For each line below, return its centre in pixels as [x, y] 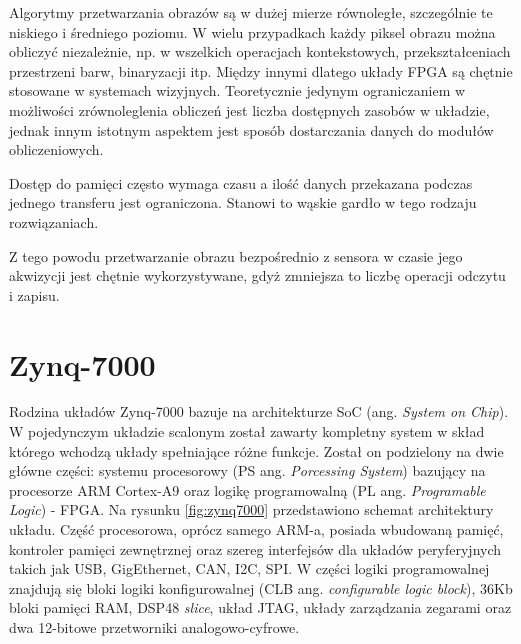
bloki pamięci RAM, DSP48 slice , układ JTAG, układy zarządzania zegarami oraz [260, 607]
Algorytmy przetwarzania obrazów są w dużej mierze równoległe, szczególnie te [251, 12]
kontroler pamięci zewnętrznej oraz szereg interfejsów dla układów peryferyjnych [255, 548]
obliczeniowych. [56, 149]
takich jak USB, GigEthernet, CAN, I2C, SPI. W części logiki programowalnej [249, 568]
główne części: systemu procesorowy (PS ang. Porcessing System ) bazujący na [247, 470]
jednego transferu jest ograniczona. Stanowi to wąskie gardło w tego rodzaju [243, 202]
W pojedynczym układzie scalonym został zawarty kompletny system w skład [247, 431]
